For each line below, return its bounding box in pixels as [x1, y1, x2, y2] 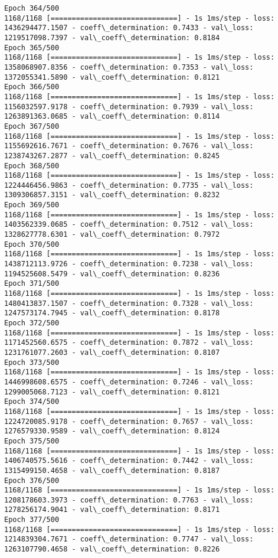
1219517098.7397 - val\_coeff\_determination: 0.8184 [4, 33, 220, 42]
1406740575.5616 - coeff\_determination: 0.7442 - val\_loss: [4, 456, 254, 465]
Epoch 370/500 [4, 240, 60, 249]
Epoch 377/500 [4, 515, 60, 524]
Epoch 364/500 [4, 4, 60, 12]
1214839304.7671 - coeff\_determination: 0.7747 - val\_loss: [4, 535, 254, 544]
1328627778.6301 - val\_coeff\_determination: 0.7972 [4, 230, 220, 239]
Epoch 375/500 [4, 436, 60, 445]
